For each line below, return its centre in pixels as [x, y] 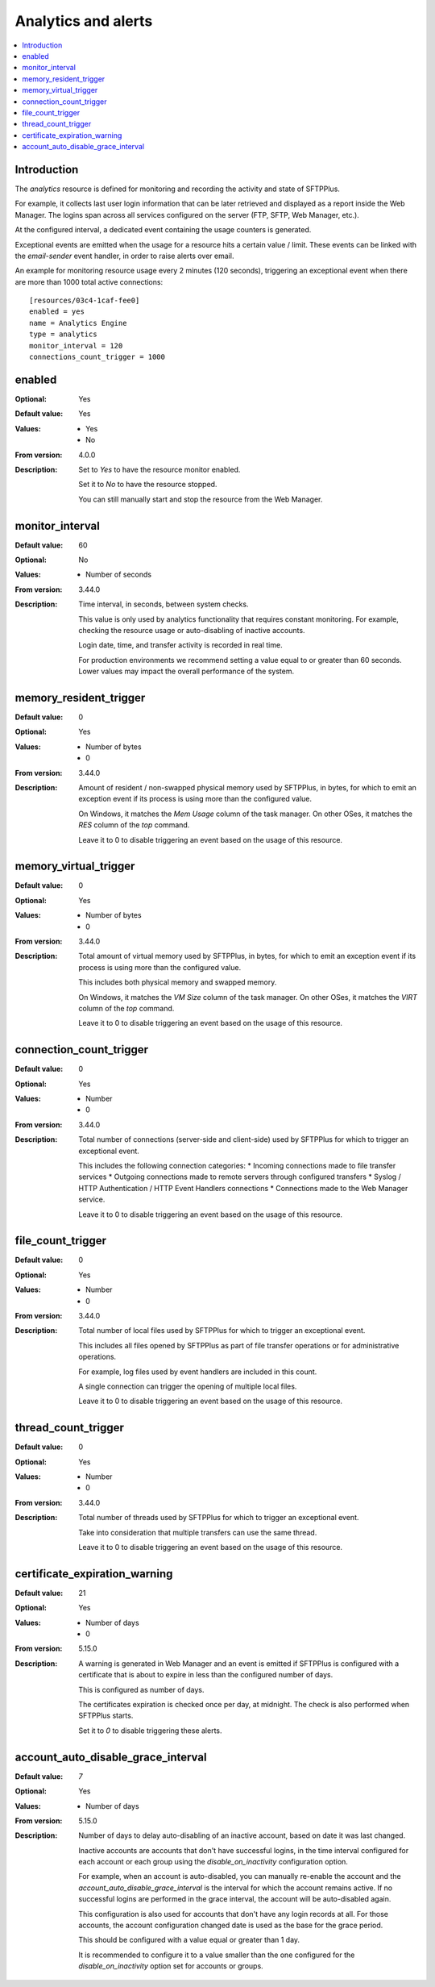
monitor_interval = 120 [76, 346]
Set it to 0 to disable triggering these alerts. [150, 1731]
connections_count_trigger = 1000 [97, 357]
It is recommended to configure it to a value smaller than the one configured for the [217, 1955]
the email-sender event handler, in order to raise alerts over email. [124, 256]
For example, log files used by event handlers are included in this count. [198, 1372]
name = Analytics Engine [78, 323]
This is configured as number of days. [141, 1689]
